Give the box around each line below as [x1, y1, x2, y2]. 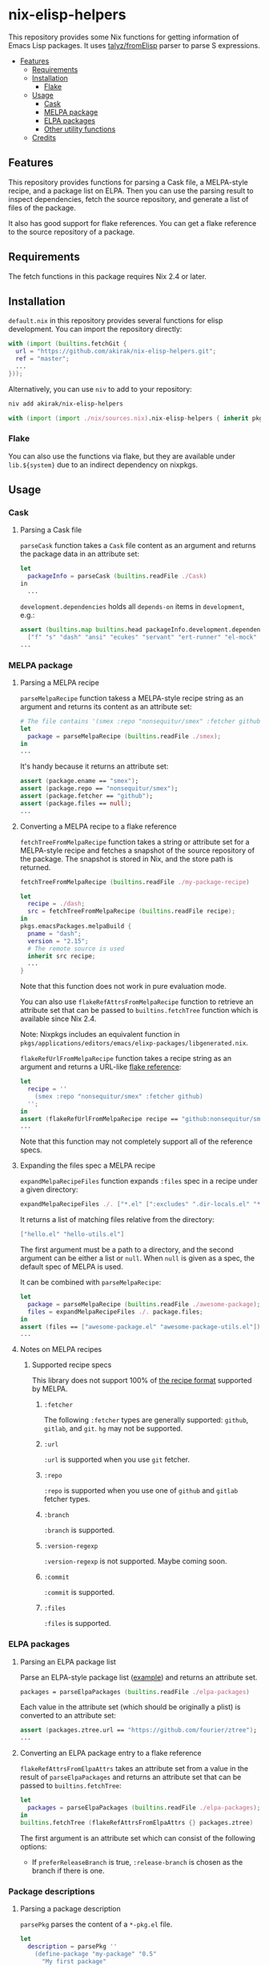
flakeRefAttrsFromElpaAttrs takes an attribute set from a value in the [19, 1764, 249, 1773]
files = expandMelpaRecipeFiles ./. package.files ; [27, 1308, 203, 1316]
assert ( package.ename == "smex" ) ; [19, 777, 139, 785]
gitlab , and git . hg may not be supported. [43, 1424, 183, 1434]
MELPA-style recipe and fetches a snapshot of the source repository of [19, 845, 255, 855]
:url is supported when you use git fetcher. [43, 1455, 191, 1464]
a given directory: [19, 1184, 78, 1195]
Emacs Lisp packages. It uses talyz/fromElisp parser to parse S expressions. [8, 40, 260, 50]
